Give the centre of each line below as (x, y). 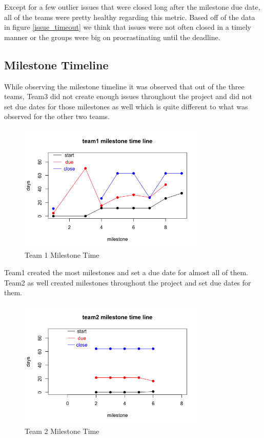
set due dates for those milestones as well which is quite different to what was (126, 106)
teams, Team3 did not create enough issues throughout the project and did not (128, 96)
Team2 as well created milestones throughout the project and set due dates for (128, 282)
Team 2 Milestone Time (62, 431)
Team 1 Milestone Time (62, 255)
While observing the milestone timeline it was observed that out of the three (124, 86)
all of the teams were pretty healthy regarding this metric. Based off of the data (130, 17)
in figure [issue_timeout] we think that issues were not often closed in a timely (128, 27)
